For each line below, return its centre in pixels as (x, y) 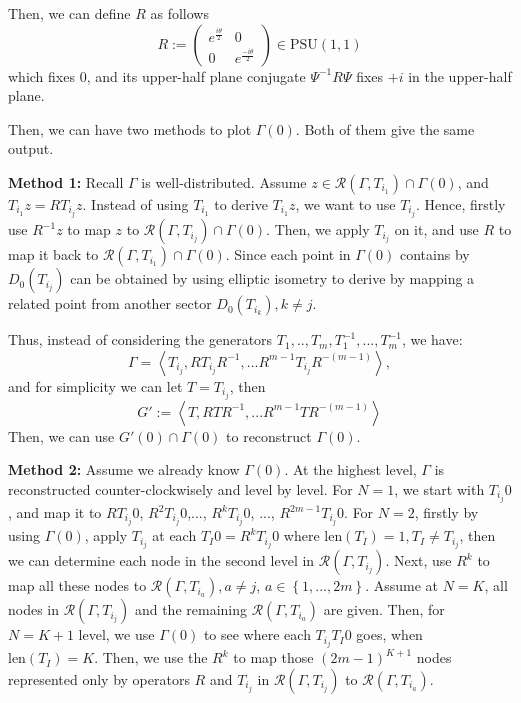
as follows (179, 13)
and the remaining (190, 609)
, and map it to (55, 512)
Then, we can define (69, 13)
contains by (434, 254)
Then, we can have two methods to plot (130, 128)
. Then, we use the (151, 657)
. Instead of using (135, 203)
